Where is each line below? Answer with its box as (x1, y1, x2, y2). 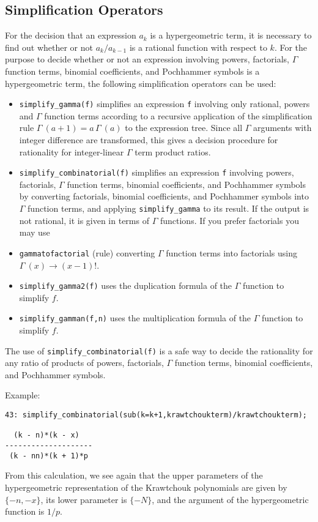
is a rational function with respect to (129, 40, 267, 53)
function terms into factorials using (166, 246, 297, 259)
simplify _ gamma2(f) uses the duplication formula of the (19, 279, 232, 292)
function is (5, 505, 45, 518)
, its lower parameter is (40, 493, 127, 505)
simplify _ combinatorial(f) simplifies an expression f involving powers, (19, 166, 294, 179)
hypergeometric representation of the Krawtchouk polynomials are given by (5, 480, 287, 493)
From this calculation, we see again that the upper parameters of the (5, 469, 263, 482)
